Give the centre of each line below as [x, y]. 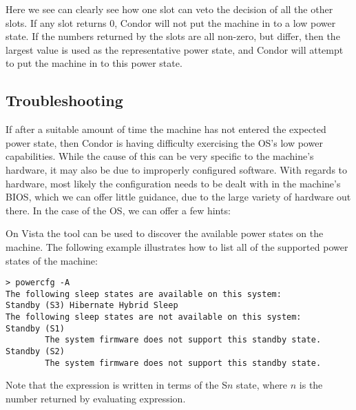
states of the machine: [52, 260]
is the [311, 385]
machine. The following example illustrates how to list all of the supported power [177, 246]
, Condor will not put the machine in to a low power [225, 22]
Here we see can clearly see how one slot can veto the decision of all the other [169, 9]
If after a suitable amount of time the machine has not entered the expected [166, 129]
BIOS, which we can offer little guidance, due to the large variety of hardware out [178, 197]
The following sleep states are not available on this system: [154, 317]
